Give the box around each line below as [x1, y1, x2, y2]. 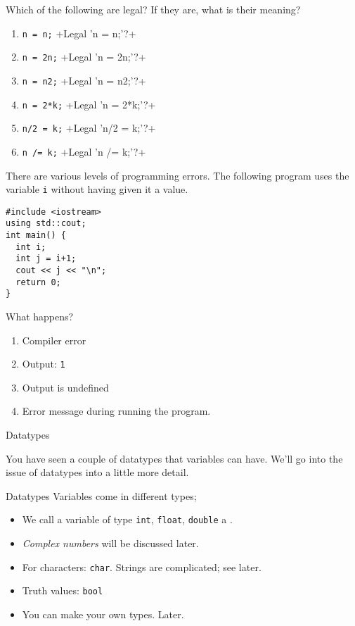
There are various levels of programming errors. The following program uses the [6, 168, 349, 182]
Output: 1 [22, 356, 65, 371]
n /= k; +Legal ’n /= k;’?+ [22, 144, 146, 158]
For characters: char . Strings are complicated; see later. [22, 559, 262, 574]
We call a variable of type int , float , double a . [22, 512, 233, 527]
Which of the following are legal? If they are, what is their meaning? [6, 2, 301, 16]
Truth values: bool [22, 583, 103, 598]
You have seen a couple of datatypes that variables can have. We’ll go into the [6, 451, 343, 465]
